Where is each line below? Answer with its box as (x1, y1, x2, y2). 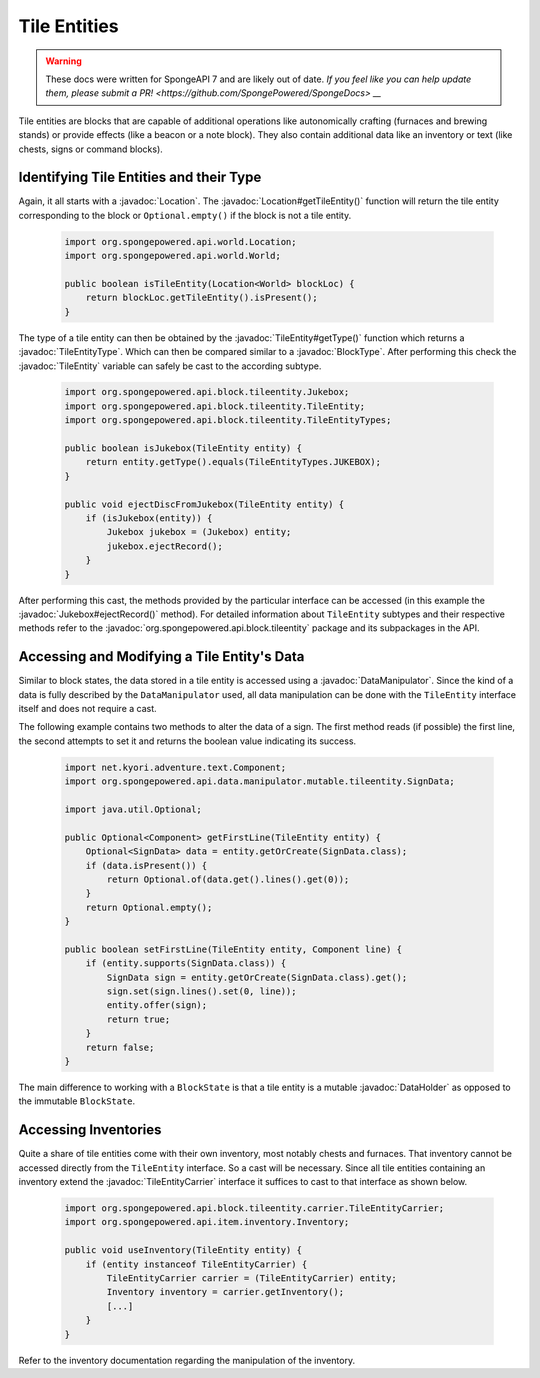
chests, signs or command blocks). (18, 143, 164, 155)
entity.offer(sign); (106, 1000, 208, 1011)
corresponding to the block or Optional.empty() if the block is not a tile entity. (18, 209, 352, 221)
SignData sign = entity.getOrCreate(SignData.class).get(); (106, 971, 408, 983)
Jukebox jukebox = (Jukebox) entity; (106, 526, 292, 538)
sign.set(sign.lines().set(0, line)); (106, 986, 297, 997)
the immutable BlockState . (18, 1095, 136, 1107)
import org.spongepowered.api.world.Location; (64, 236, 297, 247)
